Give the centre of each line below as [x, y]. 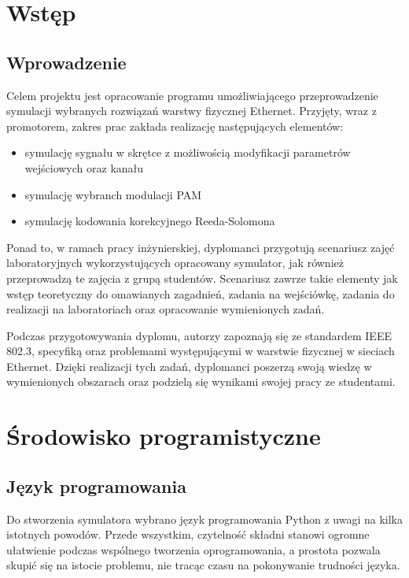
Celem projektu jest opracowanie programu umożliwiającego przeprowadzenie [192, 95]
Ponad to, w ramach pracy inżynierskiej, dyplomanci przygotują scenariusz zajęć [201, 247]
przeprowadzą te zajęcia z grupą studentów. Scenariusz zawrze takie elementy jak [202, 278]
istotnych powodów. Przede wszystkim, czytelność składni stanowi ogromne [188, 534]
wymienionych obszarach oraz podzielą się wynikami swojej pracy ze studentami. [201, 382]
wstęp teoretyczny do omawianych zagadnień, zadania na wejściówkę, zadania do [201, 293]
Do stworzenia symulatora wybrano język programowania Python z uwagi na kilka [204, 519]
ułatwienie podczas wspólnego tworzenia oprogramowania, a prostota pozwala [193, 549]
